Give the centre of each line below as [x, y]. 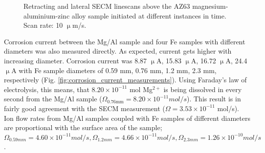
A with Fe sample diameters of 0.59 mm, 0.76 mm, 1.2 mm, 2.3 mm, [114, 70]
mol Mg [141, 89]
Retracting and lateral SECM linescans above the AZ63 [107, 6]
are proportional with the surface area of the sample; [83, 127]
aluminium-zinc [47, 15]
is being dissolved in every [203, 89]
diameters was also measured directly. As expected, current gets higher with [118, 51]
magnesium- [210, 6]
